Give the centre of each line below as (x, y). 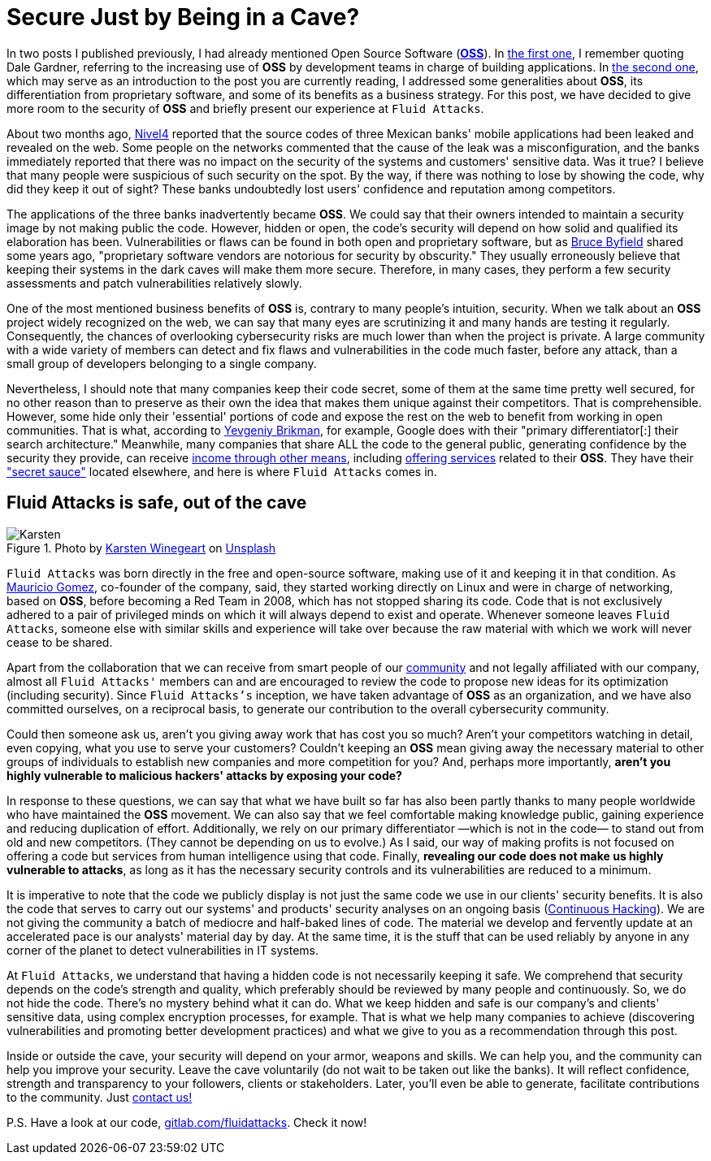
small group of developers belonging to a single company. (162, 363)
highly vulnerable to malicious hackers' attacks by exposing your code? (204, 775)
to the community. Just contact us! (100, 1097)
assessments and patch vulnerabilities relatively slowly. (154, 283)
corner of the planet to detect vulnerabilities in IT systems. (163, 950)
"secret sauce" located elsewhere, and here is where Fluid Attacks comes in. (222, 471)
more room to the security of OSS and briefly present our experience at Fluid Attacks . (245, 108)
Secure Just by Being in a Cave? (183, 17)
